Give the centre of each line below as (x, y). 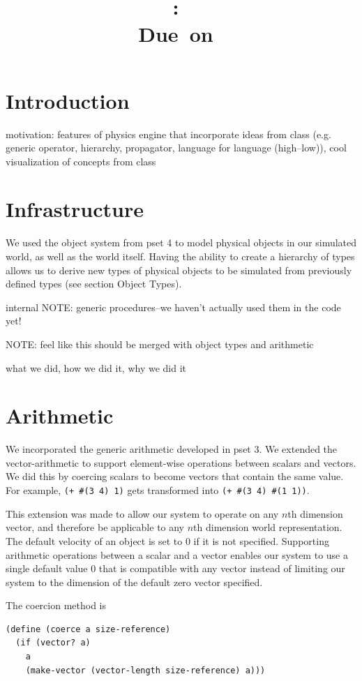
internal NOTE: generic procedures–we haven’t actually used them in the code (173, 307)
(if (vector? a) (53, 643)
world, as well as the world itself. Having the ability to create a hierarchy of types (180, 256)
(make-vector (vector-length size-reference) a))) (145, 670)
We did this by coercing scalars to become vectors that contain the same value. (175, 476)
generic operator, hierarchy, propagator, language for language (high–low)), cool (176, 148)
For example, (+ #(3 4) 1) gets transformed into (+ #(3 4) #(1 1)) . (158, 490)
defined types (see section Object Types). (94, 284)
